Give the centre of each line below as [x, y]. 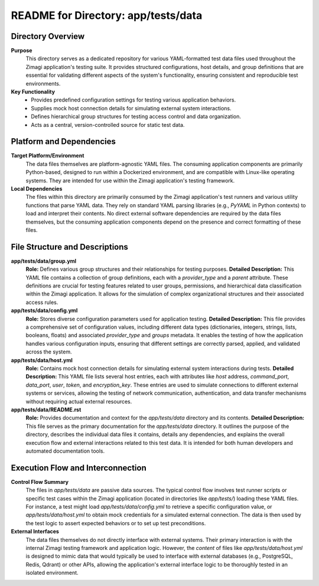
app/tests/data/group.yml [44, 261]
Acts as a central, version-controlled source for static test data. [108, 125]
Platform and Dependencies [64, 142]
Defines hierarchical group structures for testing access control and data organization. [136, 117]
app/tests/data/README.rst [46, 410]
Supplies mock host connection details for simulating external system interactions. [131, 108]
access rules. [42, 302]
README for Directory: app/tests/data [107, 15]
